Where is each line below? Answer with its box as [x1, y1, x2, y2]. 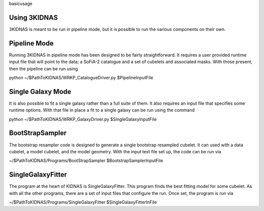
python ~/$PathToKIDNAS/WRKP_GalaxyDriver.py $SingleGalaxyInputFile [9, 116, 157, 122]
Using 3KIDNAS [9, 13, 58, 22]
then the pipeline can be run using [9, 66, 78, 71]
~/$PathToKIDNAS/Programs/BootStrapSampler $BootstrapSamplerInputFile [9, 158, 163, 164]
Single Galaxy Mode [9, 87, 71, 95]
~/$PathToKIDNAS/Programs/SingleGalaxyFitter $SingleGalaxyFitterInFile [9, 199, 157, 205]
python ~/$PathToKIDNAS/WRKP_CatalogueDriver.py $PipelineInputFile [9, 74, 154, 80]
